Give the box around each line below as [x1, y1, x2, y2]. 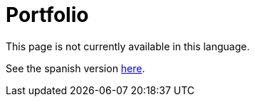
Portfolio [6, 3, 89, 27]
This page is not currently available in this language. [6, 40, 250, 52]
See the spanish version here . [6, 62, 145, 74]
